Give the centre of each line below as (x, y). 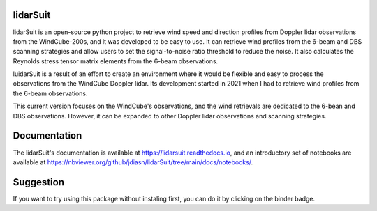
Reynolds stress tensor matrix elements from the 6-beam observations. (116, 61)
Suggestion (38, 182)
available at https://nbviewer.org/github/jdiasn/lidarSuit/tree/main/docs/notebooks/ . (133, 162)
